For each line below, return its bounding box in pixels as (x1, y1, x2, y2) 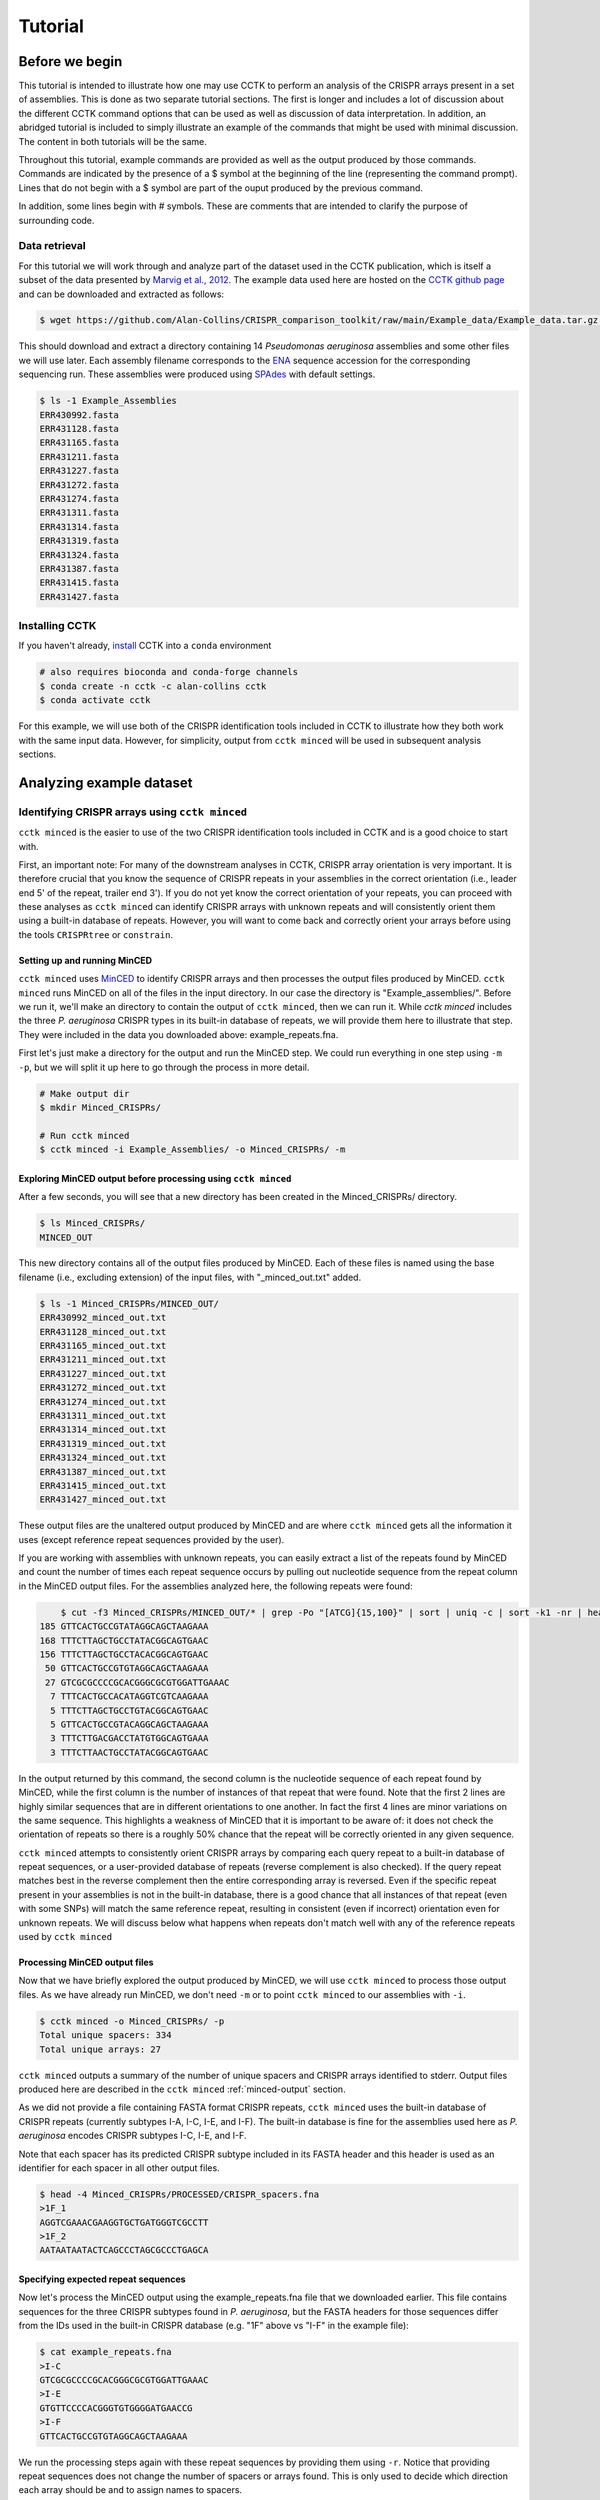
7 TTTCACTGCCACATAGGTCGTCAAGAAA (50, 1691, 209, 1702)
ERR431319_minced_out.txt (39, 1438, 167, 1449)
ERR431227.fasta (39, 465, 120, 477)
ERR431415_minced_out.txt (39, 1480, 167, 1491)
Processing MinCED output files (18, 1956, 154, 1969)
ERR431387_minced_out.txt (39, 1466, 167, 1477)
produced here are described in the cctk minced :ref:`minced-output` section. (18, 2083, 346, 2095)
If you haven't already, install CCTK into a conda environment (18, 640, 272, 652)
